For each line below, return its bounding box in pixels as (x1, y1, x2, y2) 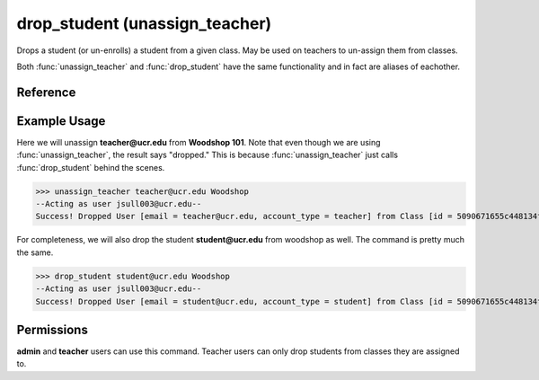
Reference (16, 84, 76, 100)
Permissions (16, 322, 89, 337)
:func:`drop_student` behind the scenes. (16, 162, 165, 172)
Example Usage (16, 113, 106, 128)
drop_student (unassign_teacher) (16, 13, 272, 33)
